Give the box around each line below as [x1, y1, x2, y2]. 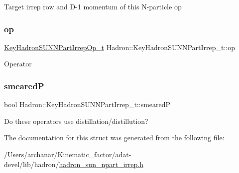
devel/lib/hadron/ [4, 159, 59, 169]
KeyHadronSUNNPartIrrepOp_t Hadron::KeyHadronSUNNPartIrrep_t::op [4, 42, 236, 52]
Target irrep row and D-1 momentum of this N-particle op [4, 1, 182, 11]
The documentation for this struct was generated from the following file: [4, 132, 225, 143]
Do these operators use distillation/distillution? [4, 115, 148, 126]
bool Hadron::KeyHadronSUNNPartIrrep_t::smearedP [4, 99, 171, 110]
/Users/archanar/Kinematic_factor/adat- [4, 149, 131, 159]
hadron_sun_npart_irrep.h [59, 159, 143, 169]
